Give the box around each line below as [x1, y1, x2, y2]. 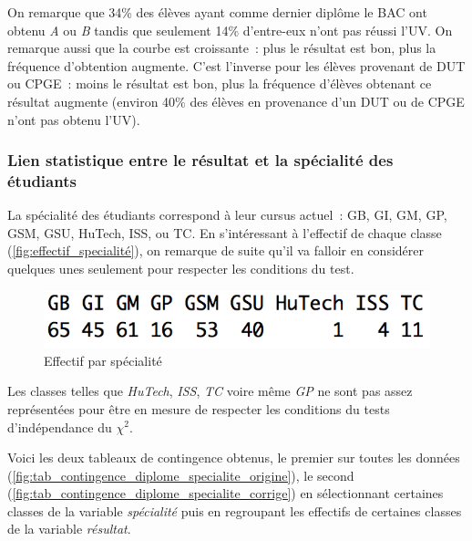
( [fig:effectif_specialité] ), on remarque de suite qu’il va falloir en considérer [7, 241, 424, 260]
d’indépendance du [7, 417, 112, 436]
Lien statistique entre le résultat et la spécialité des [7, 149, 394, 172]
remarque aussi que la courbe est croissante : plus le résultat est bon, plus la [7, 38, 436, 57]
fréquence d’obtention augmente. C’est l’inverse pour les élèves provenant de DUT [7, 56, 466, 75]
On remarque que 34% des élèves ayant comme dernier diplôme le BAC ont [7, 3, 427, 21]
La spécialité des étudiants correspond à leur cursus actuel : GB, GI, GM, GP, [7, 205, 447, 224]
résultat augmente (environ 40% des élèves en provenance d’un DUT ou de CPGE [7, 91, 465, 110]
